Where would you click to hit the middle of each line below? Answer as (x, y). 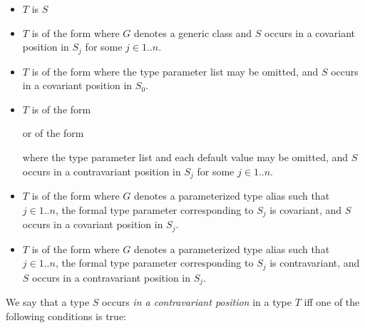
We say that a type (48, 302)
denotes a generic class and (193, 32)
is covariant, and (306, 209)
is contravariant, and (315, 263)
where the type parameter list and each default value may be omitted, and (185, 157)
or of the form (53, 133)
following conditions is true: (66, 316)
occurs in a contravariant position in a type (197, 302)
